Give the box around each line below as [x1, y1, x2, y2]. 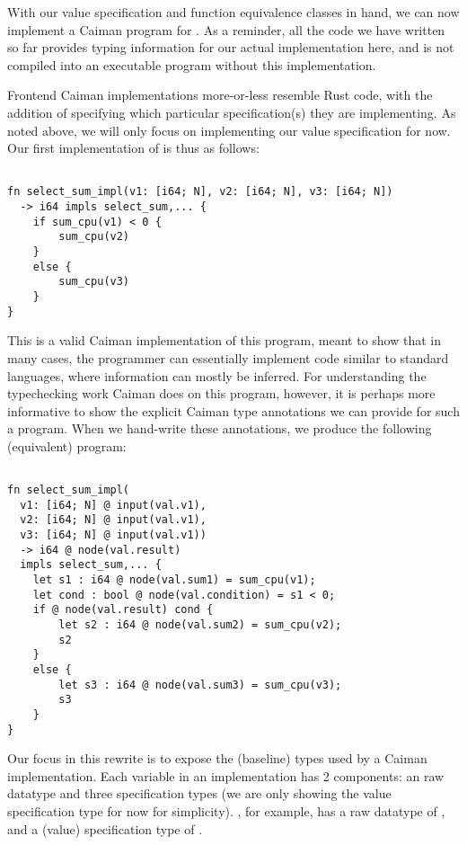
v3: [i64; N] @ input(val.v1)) [20, 529, 207, 542]
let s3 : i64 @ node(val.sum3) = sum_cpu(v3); [58, 678, 342, 691]
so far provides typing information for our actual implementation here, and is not [7, 38, 454, 57]
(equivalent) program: [7, 436, 127, 455]
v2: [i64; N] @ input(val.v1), [20, 513, 207, 527]
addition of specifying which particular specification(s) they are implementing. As [7, 102, 456, 121]
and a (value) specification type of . [7, 819, 203, 838]
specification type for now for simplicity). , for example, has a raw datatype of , [7, 802, 445, 821]
